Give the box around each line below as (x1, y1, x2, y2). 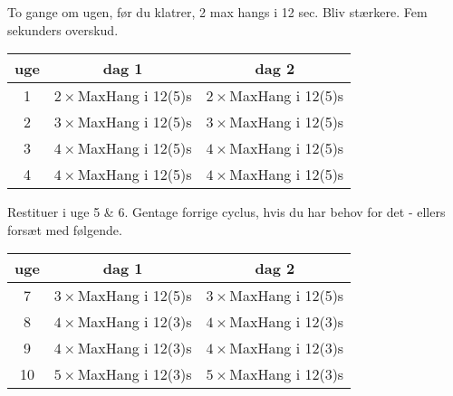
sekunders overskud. (7, 20, 119, 39)
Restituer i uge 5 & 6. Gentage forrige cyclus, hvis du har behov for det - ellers (7, 203, 446, 222)
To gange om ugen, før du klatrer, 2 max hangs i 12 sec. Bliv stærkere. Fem (7, 3, 428, 21)
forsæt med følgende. (7, 220, 122, 239)
